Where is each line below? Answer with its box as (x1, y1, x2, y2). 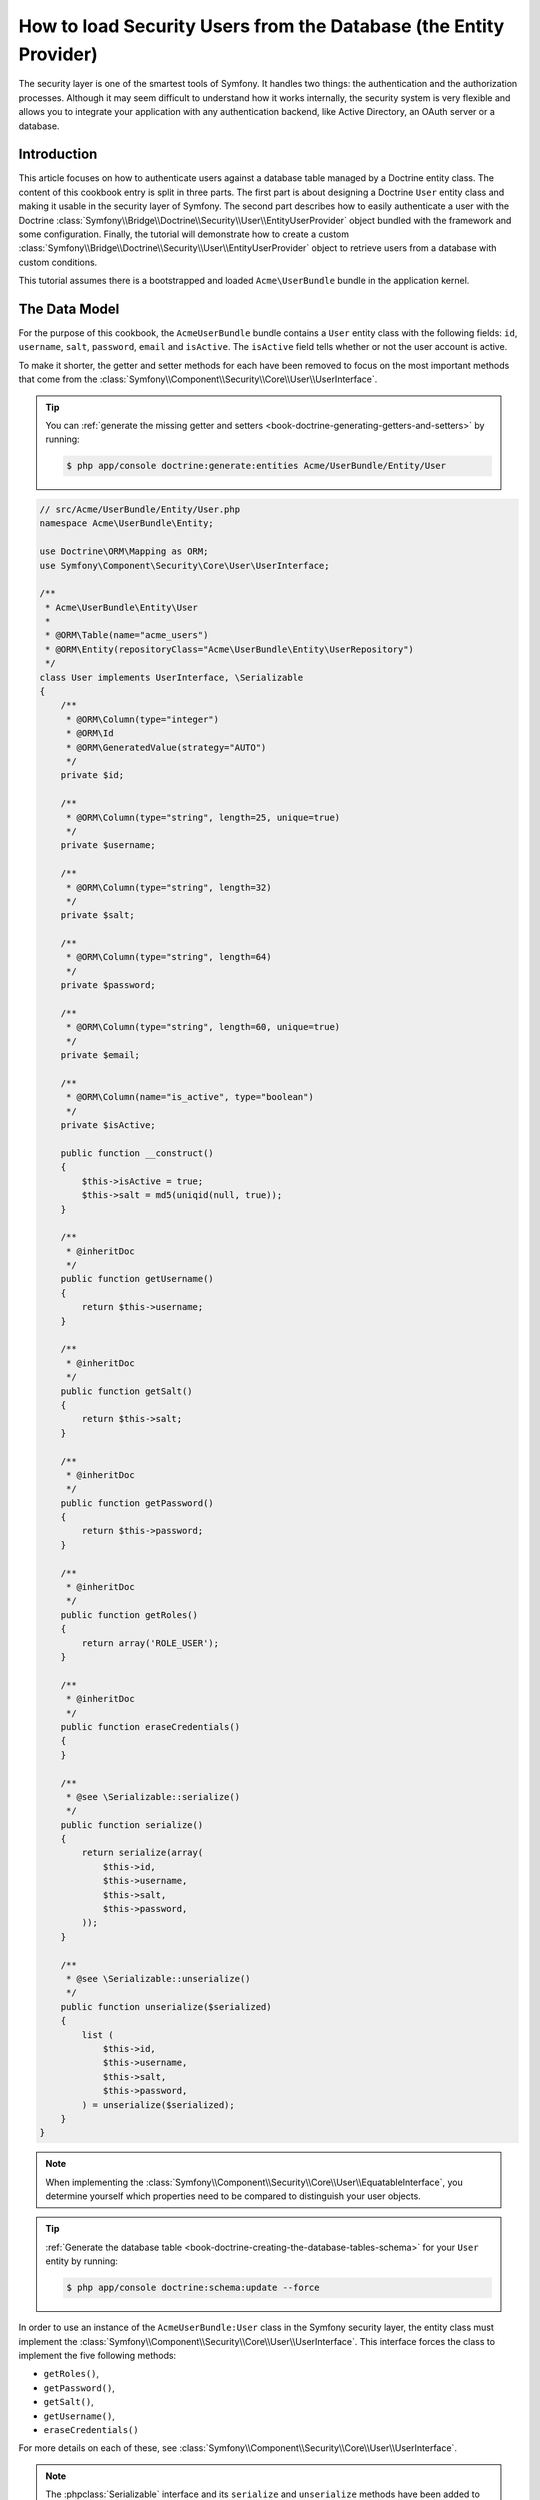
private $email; (60, 1050, 140, 1061)
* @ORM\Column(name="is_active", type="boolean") (65, 1091, 314, 1103)
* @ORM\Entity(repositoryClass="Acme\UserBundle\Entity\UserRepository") (45, 643, 415, 655)
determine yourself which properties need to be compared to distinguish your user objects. (45, 2190, 422, 2202)
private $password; (60, 980, 157, 991)
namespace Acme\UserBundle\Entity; (39, 518, 214, 529)
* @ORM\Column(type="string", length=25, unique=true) (65, 811, 341, 823)
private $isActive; (60, 1120, 157, 1131)
